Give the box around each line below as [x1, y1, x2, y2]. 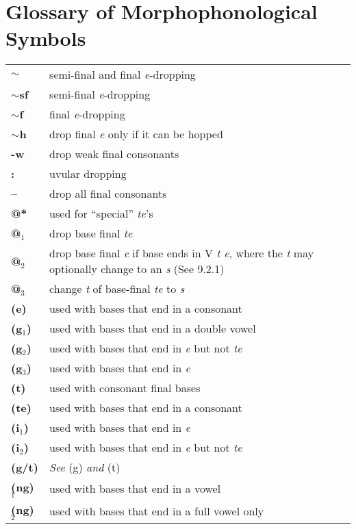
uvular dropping [49, 166, 127, 182]
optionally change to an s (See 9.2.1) [49, 261, 225, 277]
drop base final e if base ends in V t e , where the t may [49, 245, 314, 261]
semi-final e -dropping [49, 86, 151, 103]
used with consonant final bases [49, 380, 201, 396]
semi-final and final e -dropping [49, 66, 196, 83]
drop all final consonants [49, 185, 167, 202]
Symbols [5, 24, 86, 52]
